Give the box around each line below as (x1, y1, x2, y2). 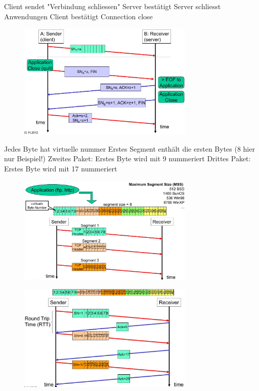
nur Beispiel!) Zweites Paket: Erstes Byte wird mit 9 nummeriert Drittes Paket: (4, 153, 251, 164)
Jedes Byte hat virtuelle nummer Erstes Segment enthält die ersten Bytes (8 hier (4, 143, 255, 154)
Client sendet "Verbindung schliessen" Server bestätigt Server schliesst (4, 1, 221, 11)
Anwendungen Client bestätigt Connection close (4, 11, 153, 21)
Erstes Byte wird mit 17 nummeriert (4, 163, 117, 173)
